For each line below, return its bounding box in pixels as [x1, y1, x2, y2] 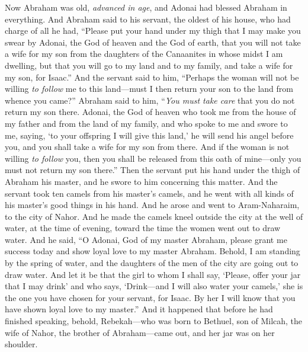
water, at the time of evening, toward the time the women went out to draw [5, 222, 281, 234]
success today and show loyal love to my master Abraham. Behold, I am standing [5, 245, 300, 257]
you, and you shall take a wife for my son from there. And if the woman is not [5, 140, 290, 153]
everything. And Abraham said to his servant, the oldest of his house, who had [5, 12, 291, 25]
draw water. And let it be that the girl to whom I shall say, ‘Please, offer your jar [5, 268, 301, 280]
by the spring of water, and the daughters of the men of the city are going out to [5, 257, 299, 269]
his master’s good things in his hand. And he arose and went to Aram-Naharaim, [5, 199, 300, 211]
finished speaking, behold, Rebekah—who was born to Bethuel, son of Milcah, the [5, 315, 303, 327]
